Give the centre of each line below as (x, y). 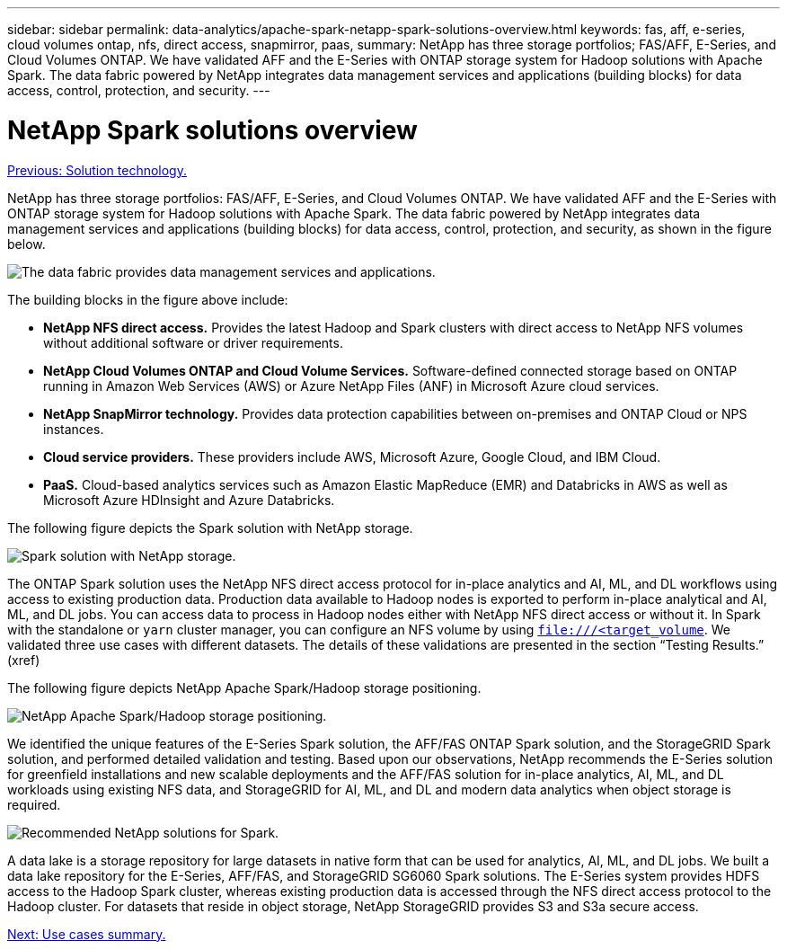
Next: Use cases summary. (87, 934)
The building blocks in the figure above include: (148, 299)
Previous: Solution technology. (97, 170)
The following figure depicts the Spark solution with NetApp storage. (210, 528)
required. (34, 804)
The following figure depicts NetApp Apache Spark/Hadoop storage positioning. (244, 687)
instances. (74, 429)
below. (27, 244)
